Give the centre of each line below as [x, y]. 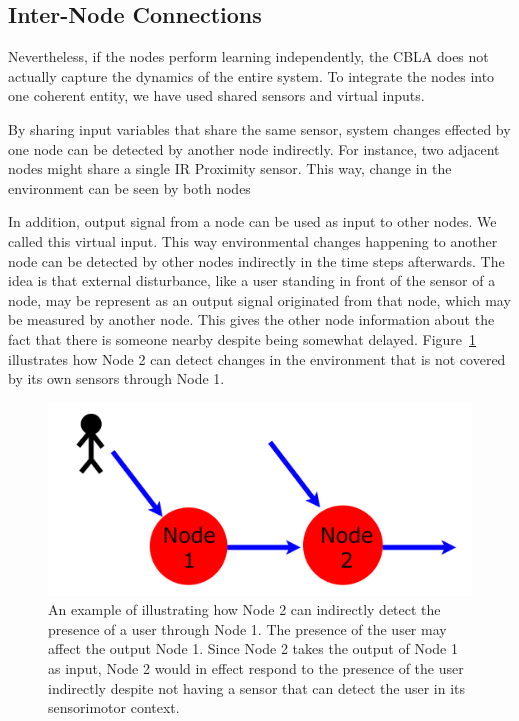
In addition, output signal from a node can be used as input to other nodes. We [252, 221]
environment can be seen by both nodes [129, 187]
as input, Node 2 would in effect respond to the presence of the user [256, 668]
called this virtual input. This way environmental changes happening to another [253, 240]
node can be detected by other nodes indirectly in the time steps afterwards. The [256, 260]
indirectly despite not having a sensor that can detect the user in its [256, 687]
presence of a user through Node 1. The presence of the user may [247, 628]
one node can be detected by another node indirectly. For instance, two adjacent [254, 148]
